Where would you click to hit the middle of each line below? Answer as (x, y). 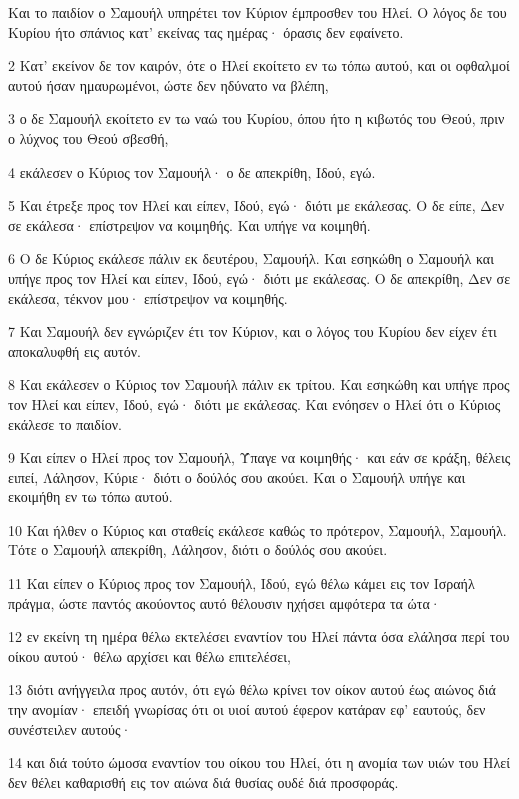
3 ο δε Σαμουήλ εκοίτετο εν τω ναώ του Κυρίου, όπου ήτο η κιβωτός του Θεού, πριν (256, 118)
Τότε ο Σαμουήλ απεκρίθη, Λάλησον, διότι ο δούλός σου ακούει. (198, 549)
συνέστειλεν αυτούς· (70, 728)
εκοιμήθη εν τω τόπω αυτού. (90, 496)
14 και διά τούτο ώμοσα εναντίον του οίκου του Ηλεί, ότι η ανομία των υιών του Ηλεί (259, 762)
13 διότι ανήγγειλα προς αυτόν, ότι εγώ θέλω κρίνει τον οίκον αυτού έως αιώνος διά (252, 689)
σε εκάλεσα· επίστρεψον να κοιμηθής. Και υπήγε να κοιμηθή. (189, 224)
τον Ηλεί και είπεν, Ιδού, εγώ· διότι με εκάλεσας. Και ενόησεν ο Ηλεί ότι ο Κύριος (254, 403)
